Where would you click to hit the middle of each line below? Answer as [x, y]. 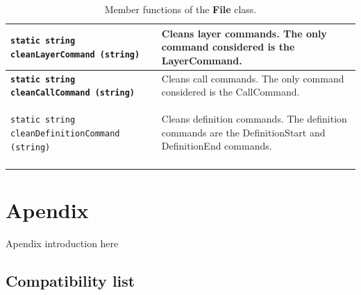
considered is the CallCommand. [230, 92]
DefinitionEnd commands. [217, 146]
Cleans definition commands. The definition [254, 119]
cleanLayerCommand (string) [75, 54]
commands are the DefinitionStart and [243, 132]
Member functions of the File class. [180, 9]
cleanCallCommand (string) [73, 93]
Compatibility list [70, 281]
